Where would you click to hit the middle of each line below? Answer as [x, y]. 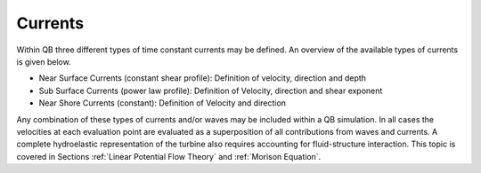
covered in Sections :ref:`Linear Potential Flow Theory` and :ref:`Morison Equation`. [169, 156]
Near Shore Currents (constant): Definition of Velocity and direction [163, 103]
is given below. [44, 61]
